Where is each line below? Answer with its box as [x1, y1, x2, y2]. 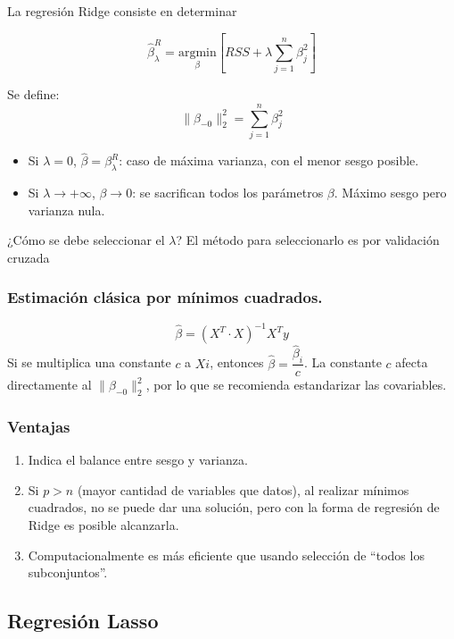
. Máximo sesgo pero [334, 182, 447, 201]
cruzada [7, 248, 50, 266]
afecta [395, 353, 428, 372]
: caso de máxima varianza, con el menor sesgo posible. [119, 151, 419, 170]
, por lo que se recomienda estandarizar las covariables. [145, 375, 447, 394]
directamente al [7, 375, 92, 394]
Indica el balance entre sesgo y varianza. [28, 450, 248, 469]
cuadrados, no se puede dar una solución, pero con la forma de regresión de [28, 498, 440, 517]
